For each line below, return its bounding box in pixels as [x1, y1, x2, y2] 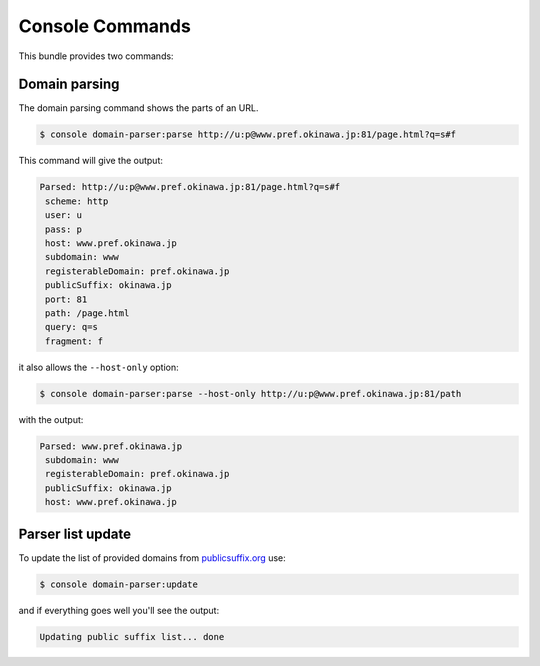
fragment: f [45, 335, 104, 347]
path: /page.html [45, 307, 130, 319]
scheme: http [45, 195, 109, 207]
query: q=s [45, 321, 99, 333]
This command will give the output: [18, 155, 164, 167]
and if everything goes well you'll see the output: [18, 604, 220, 616]
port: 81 [45, 293, 88, 305]
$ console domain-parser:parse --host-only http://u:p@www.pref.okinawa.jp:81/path [39, 388, 462, 399]
